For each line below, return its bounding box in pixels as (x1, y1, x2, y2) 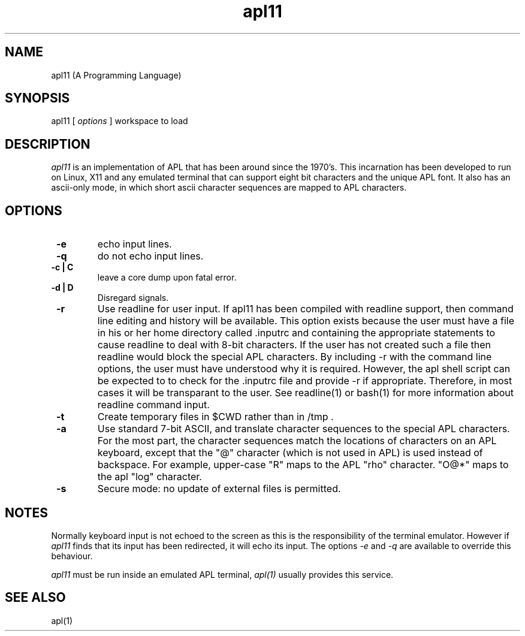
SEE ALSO (5, 590, 66, 605)
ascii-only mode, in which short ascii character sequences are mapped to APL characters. (51, 182, 407, 193)
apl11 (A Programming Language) (51, 70, 182, 80)
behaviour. (51, 550, 93, 561)
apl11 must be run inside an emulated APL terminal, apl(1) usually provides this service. (51, 569, 394, 580)
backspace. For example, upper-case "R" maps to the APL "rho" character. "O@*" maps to (97, 459, 509, 471)
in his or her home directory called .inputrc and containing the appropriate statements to (97, 327, 496, 339)
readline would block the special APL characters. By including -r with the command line (97, 351, 492, 363)
